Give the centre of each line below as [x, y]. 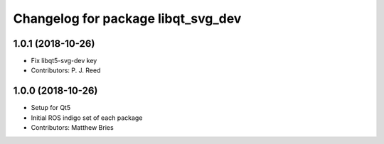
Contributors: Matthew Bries [72, 128]
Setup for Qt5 [51, 108]
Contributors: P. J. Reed [66, 70]
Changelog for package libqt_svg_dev [127, 18]
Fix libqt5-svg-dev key [64, 61]
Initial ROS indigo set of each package [87, 118]
